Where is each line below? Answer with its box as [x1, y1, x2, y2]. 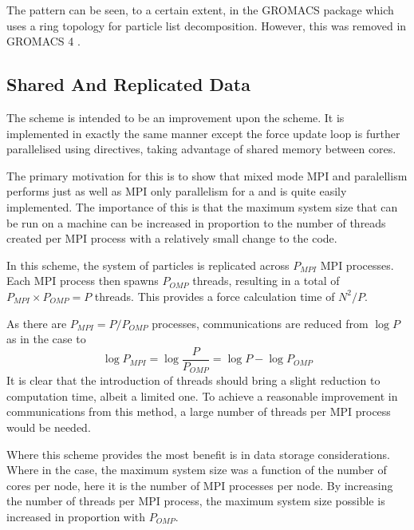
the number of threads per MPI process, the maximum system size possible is [6, 492, 385, 509]
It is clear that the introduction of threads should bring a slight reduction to [6, 372, 380, 389]
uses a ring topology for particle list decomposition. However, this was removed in [6, 17, 407, 34]
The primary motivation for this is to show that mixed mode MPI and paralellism [6, 167, 408, 184]
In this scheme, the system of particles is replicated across [6, 256, 290, 273]
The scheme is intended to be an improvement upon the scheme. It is [6, 109, 345, 125]
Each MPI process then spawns [6, 272, 159, 289]
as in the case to [6, 330, 86, 347]
